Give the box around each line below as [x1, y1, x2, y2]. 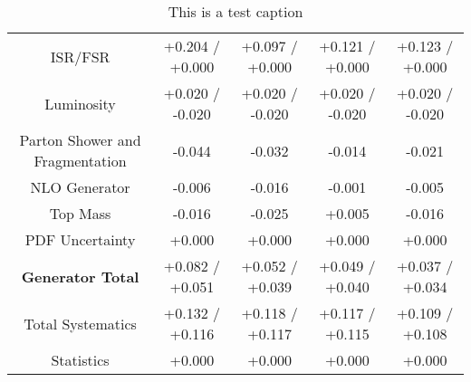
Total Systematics [24, 312, 137, 334]
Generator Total [21, 265, 139, 287]
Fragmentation [34, 150, 127, 171]
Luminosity [44, 92, 116, 114]
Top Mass [49, 203, 111, 224]
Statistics [51, 349, 110, 370]
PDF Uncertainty [24, 229, 136, 250]
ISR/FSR [50, 45, 111, 67]
